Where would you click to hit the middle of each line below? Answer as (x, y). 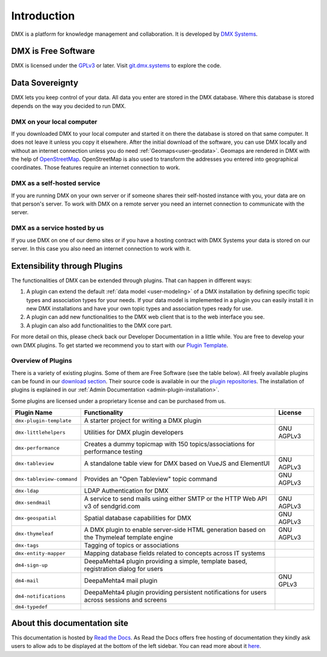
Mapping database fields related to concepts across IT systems (175, 553)
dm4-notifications (40, 596)
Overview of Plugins (42, 361)
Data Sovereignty (45, 83)
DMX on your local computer (54, 121)
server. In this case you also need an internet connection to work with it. (101, 248)
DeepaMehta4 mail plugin (121, 581)
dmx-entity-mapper (40, 553)
